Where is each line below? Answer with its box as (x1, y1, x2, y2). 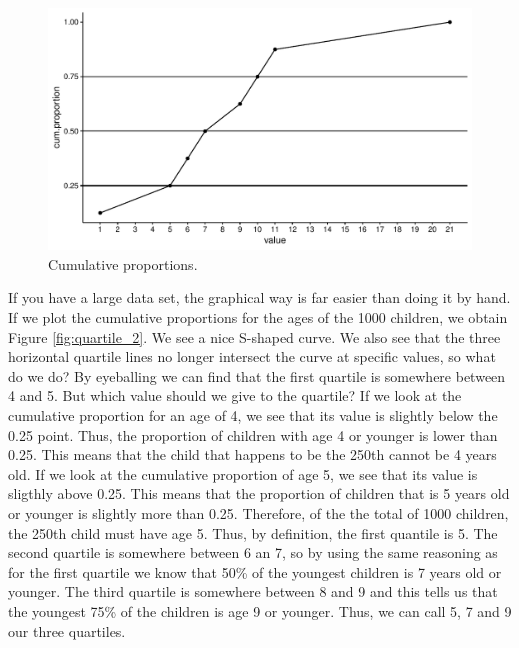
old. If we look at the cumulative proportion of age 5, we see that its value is (8, 463, 478, 484)
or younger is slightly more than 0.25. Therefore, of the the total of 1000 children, (8, 502, 509, 523)
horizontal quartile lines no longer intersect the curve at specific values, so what (8, 346, 496, 367)
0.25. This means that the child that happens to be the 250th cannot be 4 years (8, 444, 497, 465)
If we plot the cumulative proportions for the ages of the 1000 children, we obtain (8, 307, 508, 327)
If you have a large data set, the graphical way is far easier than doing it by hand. (8, 287, 511, 308)
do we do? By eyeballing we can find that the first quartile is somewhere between (8, 365, 506, 386)
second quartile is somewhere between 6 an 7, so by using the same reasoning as (8, 542, 498, 563)
